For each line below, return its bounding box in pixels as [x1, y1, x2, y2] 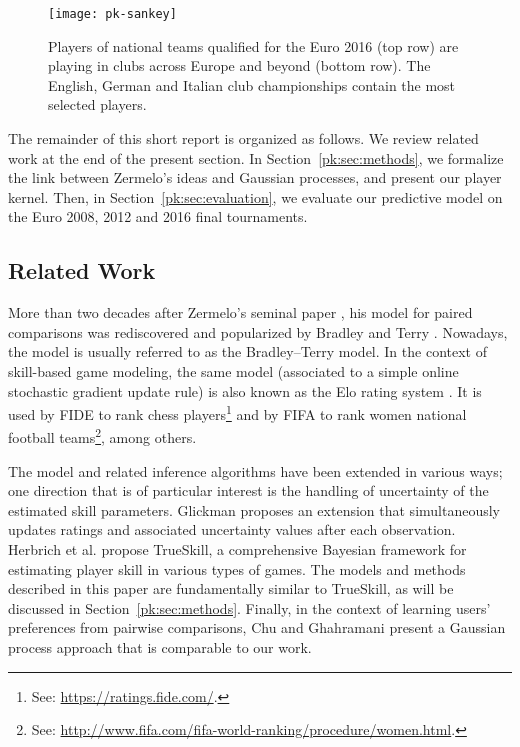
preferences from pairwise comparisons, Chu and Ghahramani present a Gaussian [8, 617, 506, 638]
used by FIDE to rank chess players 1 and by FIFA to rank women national [8, 401, 467, 424]
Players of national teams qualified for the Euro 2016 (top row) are [48, 35, 459, 56]
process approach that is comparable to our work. [8, 637, 312, 658]
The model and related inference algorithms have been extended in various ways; [8, 460, 503, 481]
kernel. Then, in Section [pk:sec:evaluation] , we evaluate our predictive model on [8, 186, 503, 207]
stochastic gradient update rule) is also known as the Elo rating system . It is [8, 380, 482, 401]
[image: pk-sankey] [48, 7, 177, 21]
